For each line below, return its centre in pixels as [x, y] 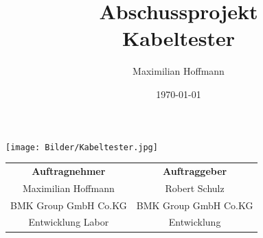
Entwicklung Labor [69, 222]
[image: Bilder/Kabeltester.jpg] [82, 147]
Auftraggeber [195, 170]
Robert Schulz [195, 188]
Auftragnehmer [69, 170]
